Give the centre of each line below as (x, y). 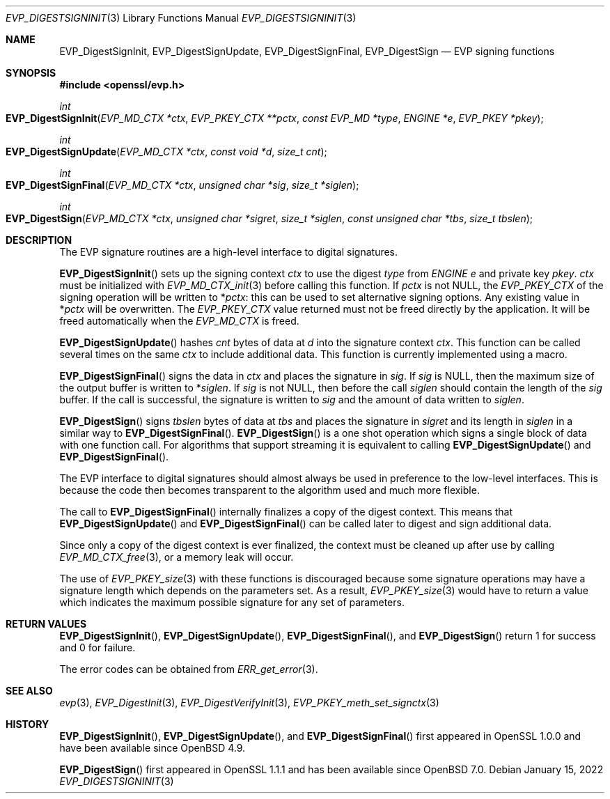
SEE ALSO (29, 691)
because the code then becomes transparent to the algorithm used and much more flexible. (269, 490)
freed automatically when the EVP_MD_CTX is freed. (179, 321)
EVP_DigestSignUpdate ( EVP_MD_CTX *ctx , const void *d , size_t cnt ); (166, 152)
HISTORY (28, 724)
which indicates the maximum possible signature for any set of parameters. (232, 602)
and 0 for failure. (97, 647)
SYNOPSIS (31, 73)
